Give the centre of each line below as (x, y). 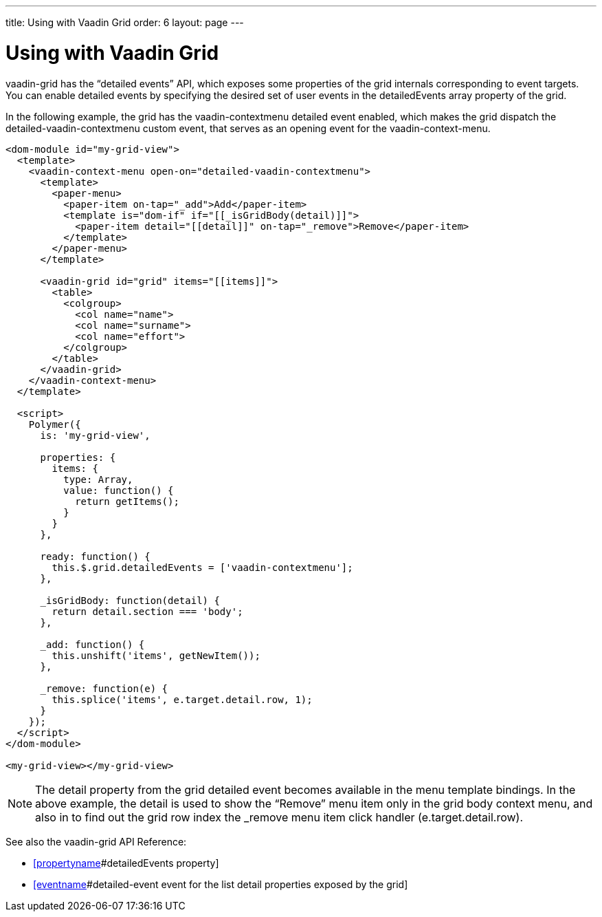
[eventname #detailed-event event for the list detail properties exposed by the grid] (221, 884)
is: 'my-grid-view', (95, 435)
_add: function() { (92, 644)
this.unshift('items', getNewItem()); (156, 655)
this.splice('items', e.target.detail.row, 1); (182, 699)
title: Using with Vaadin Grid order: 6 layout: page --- (125, 22)
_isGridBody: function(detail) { (130, 600)
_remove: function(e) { (104, 688)
